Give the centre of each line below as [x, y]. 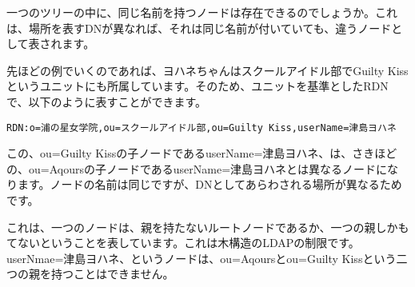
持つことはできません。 [112, 274]
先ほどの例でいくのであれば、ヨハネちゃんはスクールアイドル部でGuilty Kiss [207, 70]
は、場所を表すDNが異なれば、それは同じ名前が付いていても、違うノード [199, 28]
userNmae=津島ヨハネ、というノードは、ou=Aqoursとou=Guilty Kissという [202, 258]
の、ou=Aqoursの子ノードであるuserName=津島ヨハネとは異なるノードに [197, 168]
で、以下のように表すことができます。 [107, 101]
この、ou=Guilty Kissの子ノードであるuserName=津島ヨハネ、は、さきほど [202, 153]
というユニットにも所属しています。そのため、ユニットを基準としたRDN [198, 86]
